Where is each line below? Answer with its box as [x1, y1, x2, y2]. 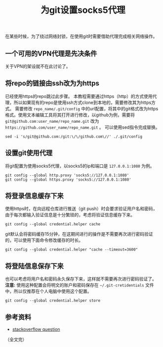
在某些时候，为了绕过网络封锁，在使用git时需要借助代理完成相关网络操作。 [5, 33, 158, 40]
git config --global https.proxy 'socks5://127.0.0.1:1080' [5, 177, 132, 182]
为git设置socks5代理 [40, 4, 126, 16]
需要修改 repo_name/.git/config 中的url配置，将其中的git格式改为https [14, 105, 159, 111]
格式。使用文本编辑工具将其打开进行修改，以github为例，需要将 [5, 112, 135, 118]
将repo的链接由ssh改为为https [5, 79, 100, 88]
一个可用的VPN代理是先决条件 [5, 49, 97, 57]
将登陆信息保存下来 [5, 262, 64, 270]
